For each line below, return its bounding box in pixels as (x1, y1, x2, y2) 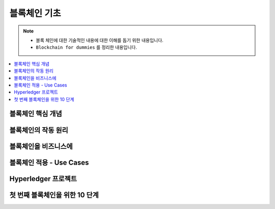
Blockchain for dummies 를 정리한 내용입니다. (36, 44, 137, 50)
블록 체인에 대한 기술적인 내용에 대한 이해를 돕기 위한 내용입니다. (36, 37, 164, 43)
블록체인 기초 (9, 8, 61, 19)
